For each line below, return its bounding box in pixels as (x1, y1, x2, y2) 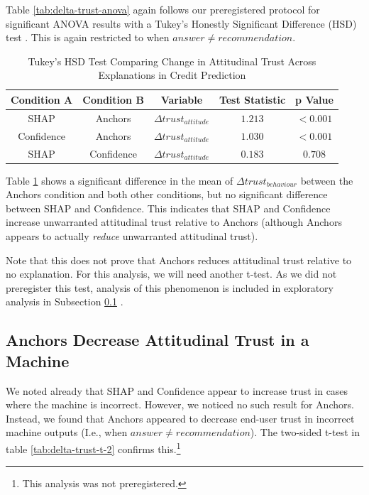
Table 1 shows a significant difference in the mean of (6, 173, 233, 187)
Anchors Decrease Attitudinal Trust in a (6, 329, 309, 351)
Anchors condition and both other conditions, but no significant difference (6, 187, 328, 202)
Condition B (82, 92, 144, 107)
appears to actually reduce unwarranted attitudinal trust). (6, 228, 258, 243)
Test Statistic (219, 92, 286, 107)
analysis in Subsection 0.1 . (6, 294, 123, 309)
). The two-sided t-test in (250, 425, 360, 440)
